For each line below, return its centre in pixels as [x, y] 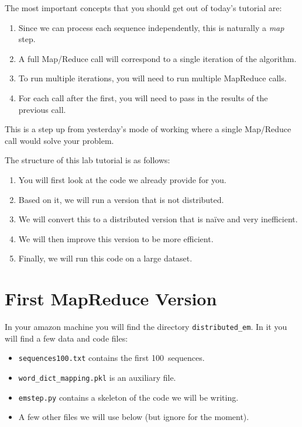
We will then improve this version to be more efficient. [116, 238]
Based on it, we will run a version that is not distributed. [121, 199]
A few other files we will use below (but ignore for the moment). [134, 417]
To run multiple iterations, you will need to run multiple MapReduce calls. [152, 78]
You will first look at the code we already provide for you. [122, 179]
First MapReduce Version [111, 299]
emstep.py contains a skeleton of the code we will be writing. [128, 397]
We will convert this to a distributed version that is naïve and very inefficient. [158, 219]
